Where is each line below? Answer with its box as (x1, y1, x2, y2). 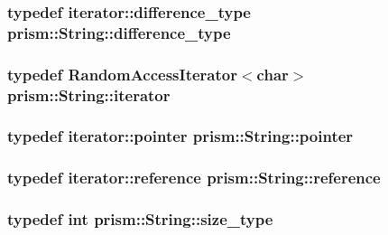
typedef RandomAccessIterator (7, 62, 237, 85)
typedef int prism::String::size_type (7, 208, 273, 230)
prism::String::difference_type (7, 21, 231, 43)
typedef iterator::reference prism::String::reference (7, 166, 381, 189)
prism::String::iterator (7, 83, 171, 106)
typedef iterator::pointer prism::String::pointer (7, 125, 354, 147)
